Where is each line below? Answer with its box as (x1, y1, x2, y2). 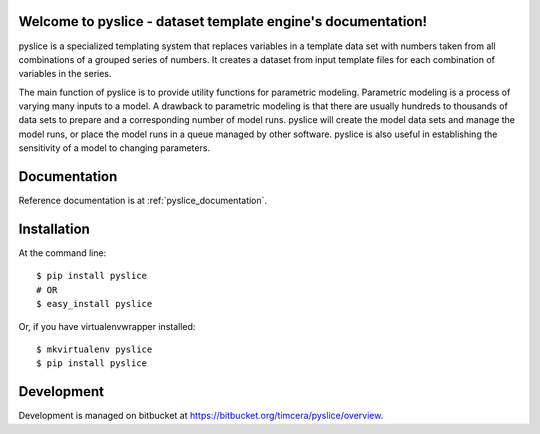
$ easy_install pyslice (36, 298, 153, 310)
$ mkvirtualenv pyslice (36, 344, 153, 355)
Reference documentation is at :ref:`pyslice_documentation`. (18, 195, 268, 207)
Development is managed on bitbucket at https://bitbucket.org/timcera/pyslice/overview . (18, 410, 384, 422)
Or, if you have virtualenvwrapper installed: (18, 320, 196, 332)
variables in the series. (18, 68, 112, 80)
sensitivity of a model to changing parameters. (18, 142, 210, 154)
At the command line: (18, 247, 107, 259)
